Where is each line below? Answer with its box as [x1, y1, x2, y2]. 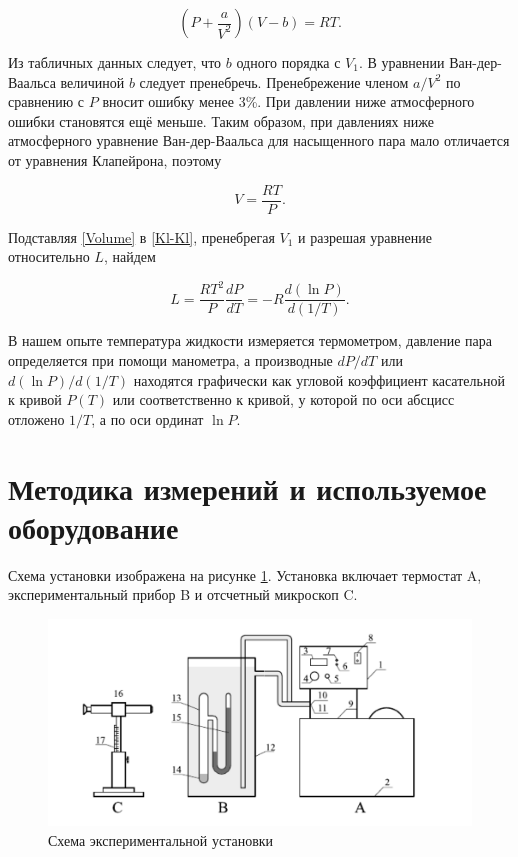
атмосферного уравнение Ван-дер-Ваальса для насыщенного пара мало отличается [8, 130, 510, 151]
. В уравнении [358, 52, 445, 72]
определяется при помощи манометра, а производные [8, 349, 333, 370]
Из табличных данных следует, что [8, 52, 222, 72]
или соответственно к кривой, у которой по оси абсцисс [112, 389, 455, 410]
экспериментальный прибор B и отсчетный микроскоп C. [8, 584, 358, 605]
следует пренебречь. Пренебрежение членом [139, 71, 409, 92]
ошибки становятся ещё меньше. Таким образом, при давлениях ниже [8, 110, 434, 131]
